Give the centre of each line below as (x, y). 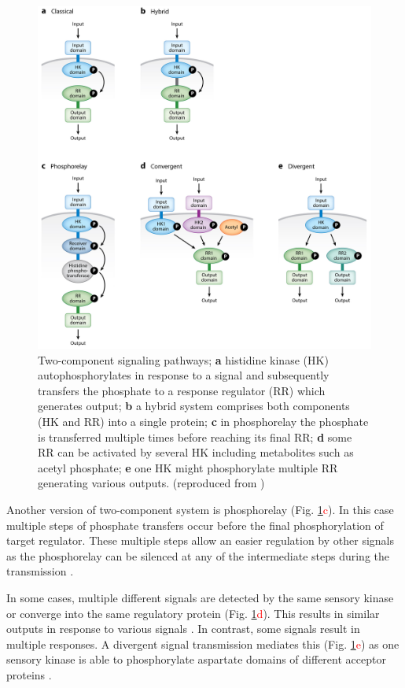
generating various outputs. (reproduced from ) (151, 483)
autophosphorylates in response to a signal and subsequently (184, 375)
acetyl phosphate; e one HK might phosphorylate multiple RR (188, 467)
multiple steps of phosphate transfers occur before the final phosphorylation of (195, 525)
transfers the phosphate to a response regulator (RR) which (182, 390)
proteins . (29, 674)
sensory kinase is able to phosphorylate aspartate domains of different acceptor (196, 659)
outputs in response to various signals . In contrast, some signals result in (183, 629)
